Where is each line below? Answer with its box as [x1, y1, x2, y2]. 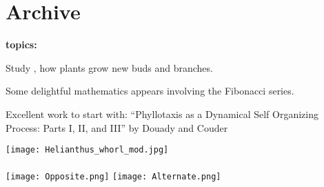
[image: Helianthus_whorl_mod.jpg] [6, 145, 169, 155]
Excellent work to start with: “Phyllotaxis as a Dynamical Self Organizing [6, 106, 319, 121]
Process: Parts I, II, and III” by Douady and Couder [6, 120, 228, 135]
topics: [6, 37, 37, 52]
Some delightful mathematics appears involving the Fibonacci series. [6, 83, 294, 98]
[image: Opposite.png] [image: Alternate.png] [6, 172, 221, 182]
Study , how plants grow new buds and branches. [6, 60, 213, 75]
